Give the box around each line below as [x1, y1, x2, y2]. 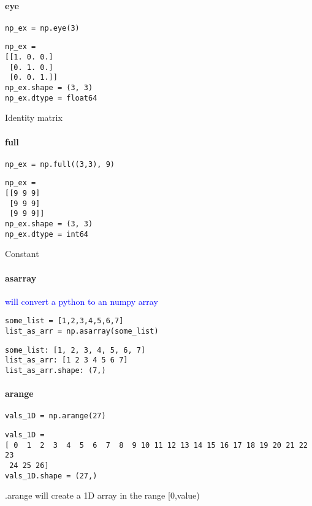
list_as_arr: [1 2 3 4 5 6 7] [5, 356, 128, 365]
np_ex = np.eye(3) [5, 23, 80, 33]
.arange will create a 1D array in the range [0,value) [5, 489, 200, 502]
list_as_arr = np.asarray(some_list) [5, 327, 159, 336]
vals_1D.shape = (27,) [5, 471, 97, 480]
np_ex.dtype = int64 [5, 229, 89, 239]
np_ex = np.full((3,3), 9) [5, 159, 115, 169]
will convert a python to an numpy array [5, 294, 158, 307]
